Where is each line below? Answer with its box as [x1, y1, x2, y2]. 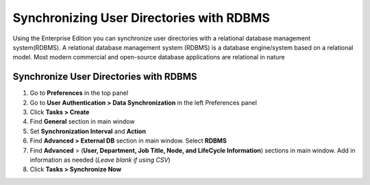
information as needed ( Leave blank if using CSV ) [29, 156, 171, 164]
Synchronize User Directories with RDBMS [12, 71, 198, 83]
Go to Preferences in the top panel [29, 89, 129, 97]
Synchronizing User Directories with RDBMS [12, 10, 270, 25]
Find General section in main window [29, 117, 135, 126]
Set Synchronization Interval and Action [29, 127, 147, 135]
